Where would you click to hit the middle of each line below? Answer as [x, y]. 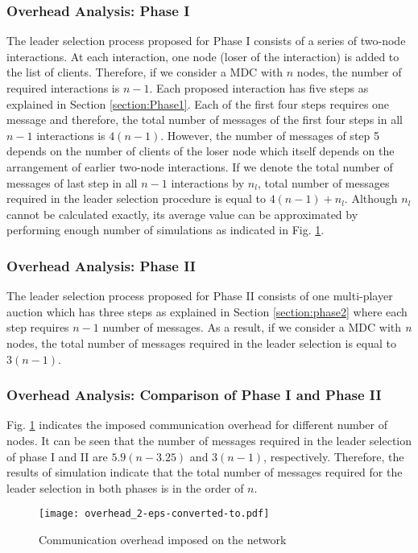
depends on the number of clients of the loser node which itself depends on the [201, 151]
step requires [38, 327]
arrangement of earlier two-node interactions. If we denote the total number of [200, 166]
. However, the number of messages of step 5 [270, 135]
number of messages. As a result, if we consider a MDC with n [257, 327]
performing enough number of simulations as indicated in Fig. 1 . [166, 230]
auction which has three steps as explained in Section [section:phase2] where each [207, 311]
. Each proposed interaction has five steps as [259, 88]
